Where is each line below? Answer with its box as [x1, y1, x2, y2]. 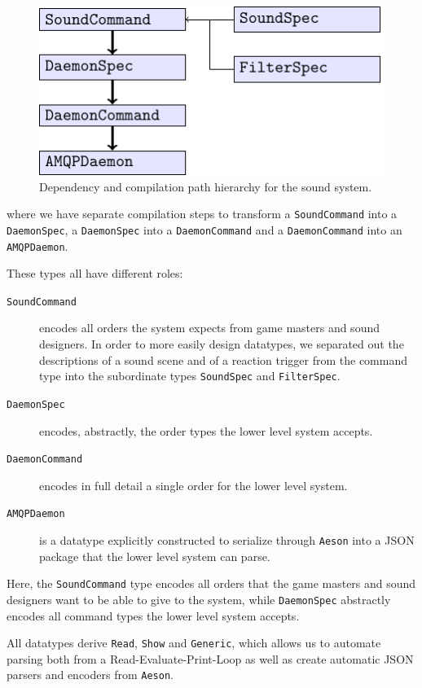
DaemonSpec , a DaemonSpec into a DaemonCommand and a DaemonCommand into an [7, 221, 402, 238]
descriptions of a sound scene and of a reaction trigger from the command [39, 351, 407, 368]
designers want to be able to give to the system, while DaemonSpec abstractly [7, 590, 391, 607]
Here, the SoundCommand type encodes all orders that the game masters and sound [7, 575, 416, 592]
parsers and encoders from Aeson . [7, 666, 174, 683]
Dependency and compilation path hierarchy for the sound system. [39, 177, 372, 195]
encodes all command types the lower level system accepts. [7, 607, 300, 624]
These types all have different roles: [7, 265, 183, 282]
